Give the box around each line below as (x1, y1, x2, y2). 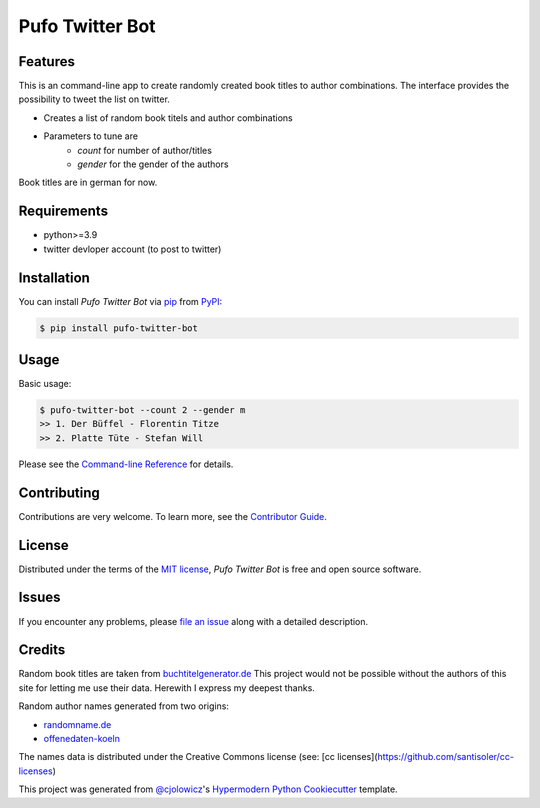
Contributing (18, 484, 100, 501)
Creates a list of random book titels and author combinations (43, 111, 294, 124)
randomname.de (43, 718, 112, 730)
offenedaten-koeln (43, 733, 120, 745)
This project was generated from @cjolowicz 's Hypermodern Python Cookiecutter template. (18, 783, 399, 795)
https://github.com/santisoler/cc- (377, 751, 515, 763)
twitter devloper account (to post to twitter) (43, 243, 222, 255)
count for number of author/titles (77, 144, 212, 156)
